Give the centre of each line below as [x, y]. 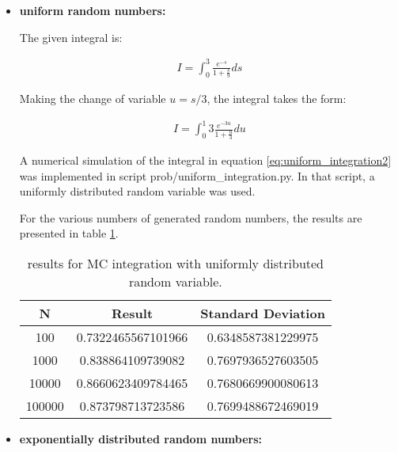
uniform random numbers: [93, 10]
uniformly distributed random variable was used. [137, 191]
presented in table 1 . [69, 233]
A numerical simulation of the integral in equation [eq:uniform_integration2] [205, 160]
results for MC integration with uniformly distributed [176, 263]
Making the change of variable [93, 99]
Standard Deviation [263, 313]
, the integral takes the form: [277, 99]
